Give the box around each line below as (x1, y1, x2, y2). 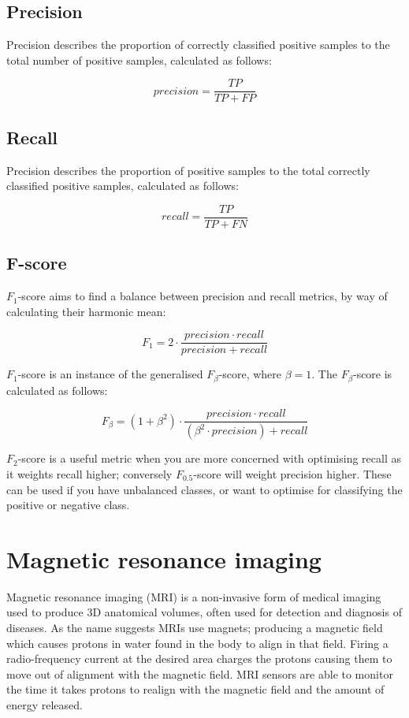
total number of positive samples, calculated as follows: (6, 51, 272, 68)
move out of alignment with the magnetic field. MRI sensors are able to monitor (6, 665, 393, 682)
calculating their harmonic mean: (6, 303, 166, 319)
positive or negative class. (6, 497, 130, 513)
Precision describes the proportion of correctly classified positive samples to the (6, 36, 390, 53)
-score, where (218, 366, 282, 382)
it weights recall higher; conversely (6, 465, 173, 482)
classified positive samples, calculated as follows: (6, 177, 239, 194)
